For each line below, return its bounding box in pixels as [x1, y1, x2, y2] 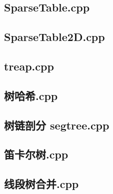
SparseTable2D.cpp [4, 29, 105, 44]
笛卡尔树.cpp [4, 146, 68, 162]
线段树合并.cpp [4, 176, 79, 191]
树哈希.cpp [4, 87, 58, 103]
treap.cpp [4, 58, 54, 73]
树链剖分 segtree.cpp [4, 117, 109, 132]
